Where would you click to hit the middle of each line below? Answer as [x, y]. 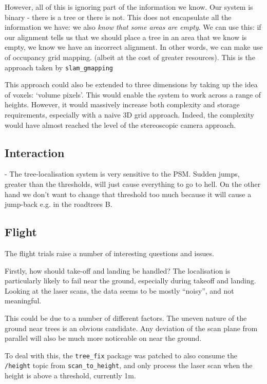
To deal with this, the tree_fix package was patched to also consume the [121, 355]
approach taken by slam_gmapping [59, 67]
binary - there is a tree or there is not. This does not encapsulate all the [118, 17]
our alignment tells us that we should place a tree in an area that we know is [126, 37]
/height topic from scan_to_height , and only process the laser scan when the [129, 365]
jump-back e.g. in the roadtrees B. [59, 204]
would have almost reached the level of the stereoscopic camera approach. [120, 124]
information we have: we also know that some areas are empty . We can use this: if [133, 27]
